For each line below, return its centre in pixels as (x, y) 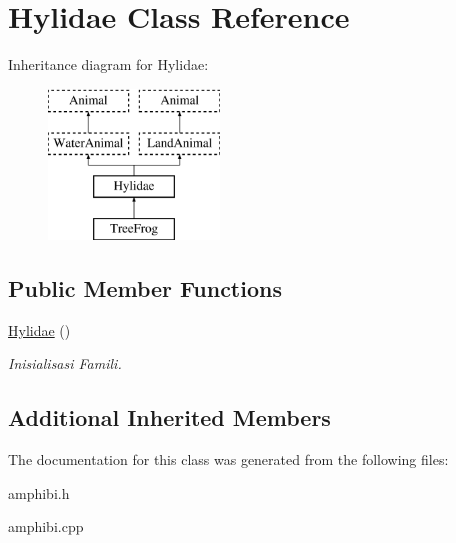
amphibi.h (39, 492)
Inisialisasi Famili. (65, 363)
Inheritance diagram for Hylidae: (108, 64)
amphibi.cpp (46, 526)
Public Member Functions (145, 287)
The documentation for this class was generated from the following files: (228, 459)
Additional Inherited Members (169, 417)
